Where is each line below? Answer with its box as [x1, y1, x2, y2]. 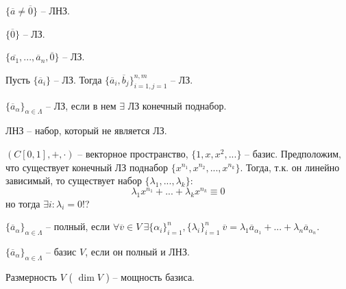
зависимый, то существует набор [5, 173, 142, 188]
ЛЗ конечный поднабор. [127, 98, 227, 112]
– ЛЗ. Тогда [53, 72, 102, 86]
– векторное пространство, [77, 146, 188, 160]
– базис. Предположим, [245, 146, 341, 160]
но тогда [5, 196, 40, 210]
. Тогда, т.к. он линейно [240, 160, 340, 174]
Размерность [5, 269, 57, 284]
